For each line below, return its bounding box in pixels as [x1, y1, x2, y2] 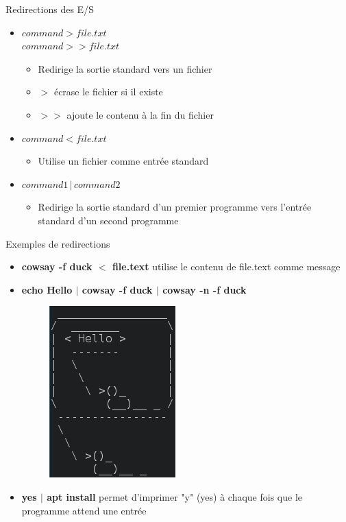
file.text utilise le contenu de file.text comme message [112, 259, 341, 274]
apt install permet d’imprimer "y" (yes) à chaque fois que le [47, 489, 303, 503]
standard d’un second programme [38, 213, 179, 227]
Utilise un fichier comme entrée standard [38, 154, 209, 168]
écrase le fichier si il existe [53, 84, 163, 99]
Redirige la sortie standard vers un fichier [38, 61, 212, 75]
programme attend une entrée [21, 503, 147, 517]
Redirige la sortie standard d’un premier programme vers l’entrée [38, 200, 312, 214]
